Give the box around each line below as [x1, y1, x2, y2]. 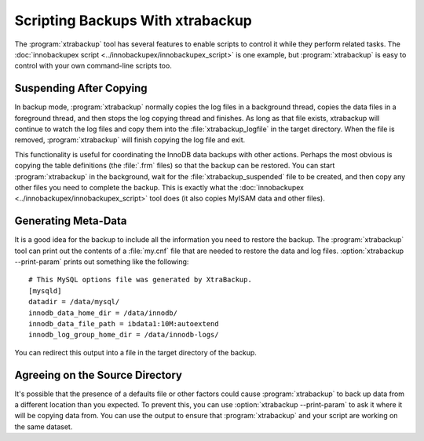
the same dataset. [14, 421, 73, 432]
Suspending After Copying [14, 82, 148, 95]
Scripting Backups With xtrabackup [14, 12, 253, 29]
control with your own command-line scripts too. [14, 61, 172, 71]
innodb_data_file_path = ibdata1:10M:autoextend [28, 319, 219, 328]
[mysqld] [28, 286, 62, 295]
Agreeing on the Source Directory [14, 368, 182, 381]
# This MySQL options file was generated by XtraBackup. [28, 275, 253, 285]
